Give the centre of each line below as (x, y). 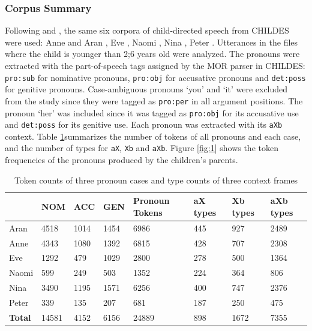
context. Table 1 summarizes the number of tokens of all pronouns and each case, (153, 136)
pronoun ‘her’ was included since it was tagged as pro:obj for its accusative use (152, 112)
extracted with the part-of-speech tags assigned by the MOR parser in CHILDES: (155, 65)
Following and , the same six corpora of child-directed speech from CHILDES (147, 30)
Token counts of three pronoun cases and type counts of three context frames (156, 180)
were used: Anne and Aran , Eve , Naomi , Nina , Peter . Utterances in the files (151, 42)
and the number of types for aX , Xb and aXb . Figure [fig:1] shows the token (142, 148)
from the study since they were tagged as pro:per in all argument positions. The (154, 100)
